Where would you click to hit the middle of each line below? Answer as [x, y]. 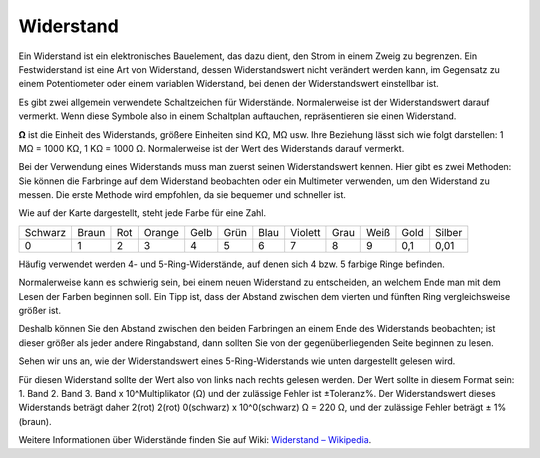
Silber [449, 232]
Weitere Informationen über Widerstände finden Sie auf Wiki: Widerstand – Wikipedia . [195, 440]
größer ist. [40, 311]
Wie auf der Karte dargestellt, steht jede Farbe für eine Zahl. [142, 213]
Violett [305, 232]
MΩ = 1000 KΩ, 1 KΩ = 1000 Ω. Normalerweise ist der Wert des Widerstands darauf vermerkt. [211, 148]
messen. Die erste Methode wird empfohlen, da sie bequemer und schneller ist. [182, 195]
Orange [161, 232]
